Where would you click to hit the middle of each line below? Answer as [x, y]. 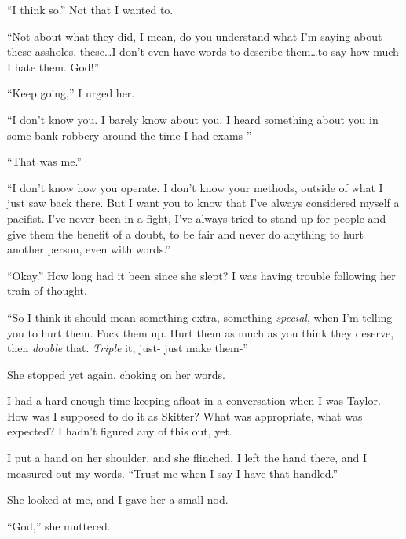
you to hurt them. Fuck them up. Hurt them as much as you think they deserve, [201, 332]
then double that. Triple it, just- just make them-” [128, 348]
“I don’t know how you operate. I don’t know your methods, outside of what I [195, 187]
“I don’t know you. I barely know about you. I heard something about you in [193, 119]
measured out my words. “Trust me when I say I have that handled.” [173, 473]
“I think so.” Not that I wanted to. [90, 9]
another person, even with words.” [89, 249]
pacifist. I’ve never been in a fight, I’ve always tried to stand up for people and [197, 218]
